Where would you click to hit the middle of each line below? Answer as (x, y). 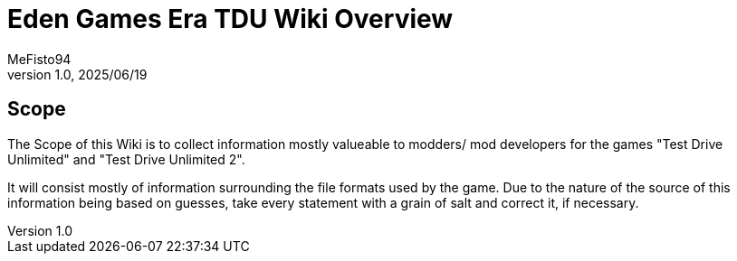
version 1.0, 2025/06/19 (77, 74)
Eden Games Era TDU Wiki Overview (230, 19)
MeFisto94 (39, 59)
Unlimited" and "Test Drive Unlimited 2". (126, 159)
